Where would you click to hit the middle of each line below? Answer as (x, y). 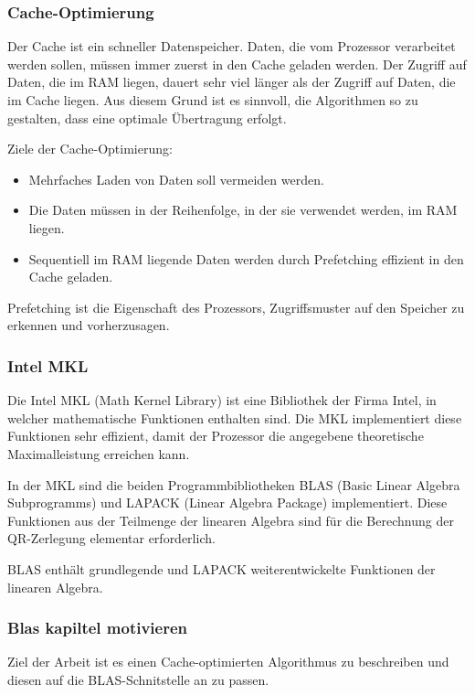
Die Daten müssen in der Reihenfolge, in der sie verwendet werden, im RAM (243, 210)
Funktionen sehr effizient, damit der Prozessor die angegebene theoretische (216, 436)
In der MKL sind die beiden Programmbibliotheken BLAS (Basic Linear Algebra (234, 484)
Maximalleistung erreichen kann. (99, 453)
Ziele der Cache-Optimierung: (90, 149)
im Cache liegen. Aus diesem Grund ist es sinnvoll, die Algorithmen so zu (213, 100)
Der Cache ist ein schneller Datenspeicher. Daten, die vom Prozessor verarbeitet (232, 46)
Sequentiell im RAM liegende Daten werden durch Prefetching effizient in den (246, 258)
